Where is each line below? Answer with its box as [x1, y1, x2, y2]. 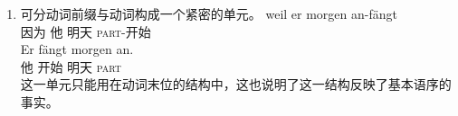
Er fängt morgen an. [20, 40, 134, 58]
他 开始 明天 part [20, 57, 122, 76]
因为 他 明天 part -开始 [20, 22, 151, 40]
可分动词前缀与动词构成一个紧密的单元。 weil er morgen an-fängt [20, 4, 397, 22]
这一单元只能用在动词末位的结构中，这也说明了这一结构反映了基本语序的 [20, 75, 452, 94]
